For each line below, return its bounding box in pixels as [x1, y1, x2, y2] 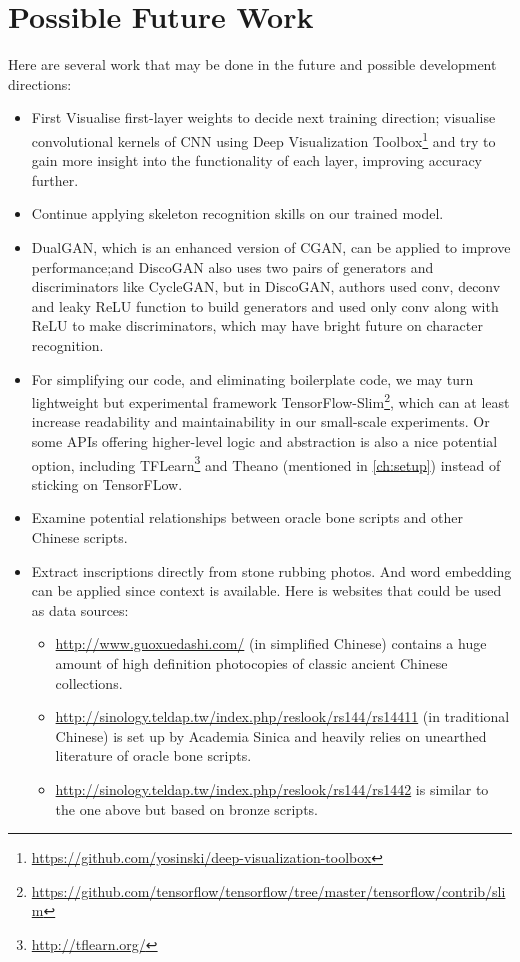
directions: [8, 73, 72, 94]
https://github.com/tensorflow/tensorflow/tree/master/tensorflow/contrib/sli [31, 880, 506, 901]
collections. [55, 672, 123, 693]
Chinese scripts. [31, 526, 128, 547]
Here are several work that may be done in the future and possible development [8, 54, 497, 75]
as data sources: [31, 599, 129, 620]
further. [31, 169, 79, 190]
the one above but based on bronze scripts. [55, 798, 319, 819]
